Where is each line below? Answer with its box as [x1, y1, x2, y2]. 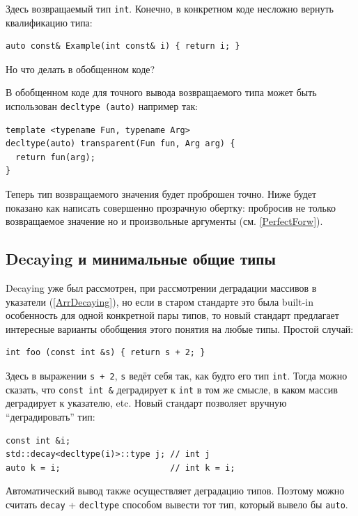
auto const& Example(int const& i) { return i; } [6, 41, 240, 52]
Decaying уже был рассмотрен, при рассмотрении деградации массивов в [6, 281, 317, 295]
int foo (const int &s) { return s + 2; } [6, 347, 205, 358]
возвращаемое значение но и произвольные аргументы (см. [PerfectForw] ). [6, 214, 323, 228]
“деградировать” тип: [6, 409, 95, 423]
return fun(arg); [15, 152, 95, 162]
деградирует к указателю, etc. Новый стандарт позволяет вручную [6, 396, 287, 410]
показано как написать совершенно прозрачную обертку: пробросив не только [6, 200, 336, 214]
